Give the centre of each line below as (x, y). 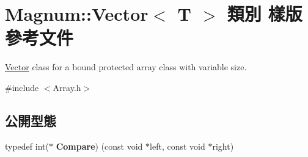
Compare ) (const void (99, 146)
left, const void (178, 146)
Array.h (67, 87)
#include (22, 87)
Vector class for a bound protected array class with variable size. (126, 67)
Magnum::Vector (77, 14)
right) (223, 146)
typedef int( (27, 146)
